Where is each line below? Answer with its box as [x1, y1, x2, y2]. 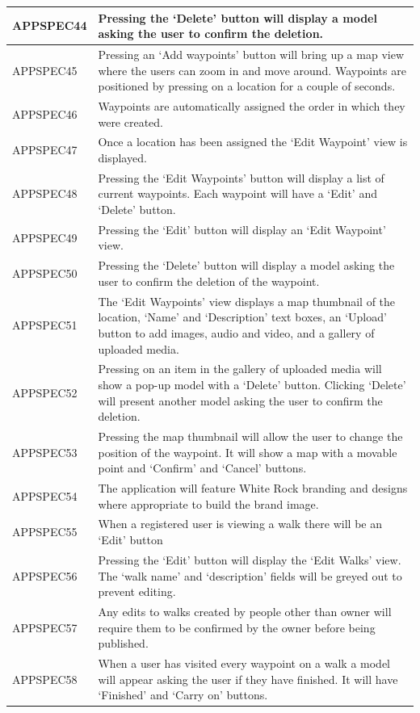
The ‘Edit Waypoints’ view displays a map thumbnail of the [98, 292, 396, 309]
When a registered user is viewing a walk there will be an [98, 515, 382, 532]
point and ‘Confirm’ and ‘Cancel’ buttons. [98, 459, 307, 476]
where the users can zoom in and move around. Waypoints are [98, 61, 406, 78]
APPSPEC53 [12, 443, 78, 460]
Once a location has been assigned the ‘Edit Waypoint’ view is [98, 133, 408, 150]
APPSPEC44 [12, 17, 87, 34]
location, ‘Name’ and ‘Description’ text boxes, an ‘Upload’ [98, 308, 387, 325]
